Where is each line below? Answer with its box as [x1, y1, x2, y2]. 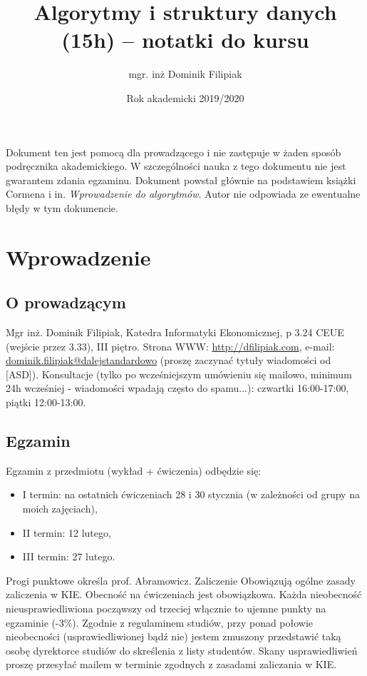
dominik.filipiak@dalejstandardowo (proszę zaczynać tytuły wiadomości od [6, 353, 331, 368]
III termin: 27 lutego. [22, 549, 115, 564]
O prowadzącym [6, 291, 126, 313]
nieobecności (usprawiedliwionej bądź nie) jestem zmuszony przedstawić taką [6, 629, 341, 644]
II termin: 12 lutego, [22, 525, 111, 540]
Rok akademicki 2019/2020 [126, 90, 244, 105]
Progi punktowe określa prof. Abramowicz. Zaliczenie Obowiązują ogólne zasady [6, 572, 356, 587]
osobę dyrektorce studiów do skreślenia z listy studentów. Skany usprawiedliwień [6, 642, 358, 657]
